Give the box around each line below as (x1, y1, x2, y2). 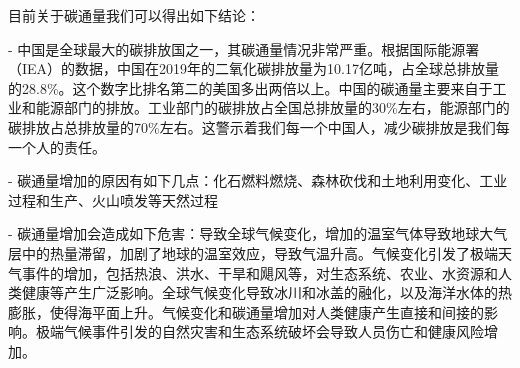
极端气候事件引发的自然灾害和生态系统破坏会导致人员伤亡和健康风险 (35, 321, 484, 342)
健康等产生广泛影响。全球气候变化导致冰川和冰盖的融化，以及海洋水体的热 (21, 282, 512, 303)
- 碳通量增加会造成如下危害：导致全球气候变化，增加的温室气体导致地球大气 (8, 223, 508, 244)
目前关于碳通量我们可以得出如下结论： (8, 5, 260, 25)
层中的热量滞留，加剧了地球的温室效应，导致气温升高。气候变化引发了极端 (8, 242, 498, 263)
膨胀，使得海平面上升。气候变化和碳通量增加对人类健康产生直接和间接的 (8, 301, 484, 322)
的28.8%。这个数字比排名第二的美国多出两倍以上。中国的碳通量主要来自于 (8, 77, 493, 98)
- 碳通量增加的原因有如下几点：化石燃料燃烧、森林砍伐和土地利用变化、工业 (8, 170, 508, 191)
